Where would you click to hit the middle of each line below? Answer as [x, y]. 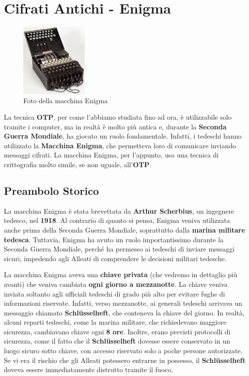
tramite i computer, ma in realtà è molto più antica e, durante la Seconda [115, 126]
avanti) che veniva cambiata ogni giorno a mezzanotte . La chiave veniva [116, 284]
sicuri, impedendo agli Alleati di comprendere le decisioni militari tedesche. [115, 258]
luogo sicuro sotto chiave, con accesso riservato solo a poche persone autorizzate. [123, 351]
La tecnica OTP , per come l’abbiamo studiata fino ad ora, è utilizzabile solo [118, 117]
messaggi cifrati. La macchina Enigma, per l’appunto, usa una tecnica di [111, 155]
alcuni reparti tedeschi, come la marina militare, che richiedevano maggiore [115, 322]
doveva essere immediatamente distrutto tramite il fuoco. [89, 369]
